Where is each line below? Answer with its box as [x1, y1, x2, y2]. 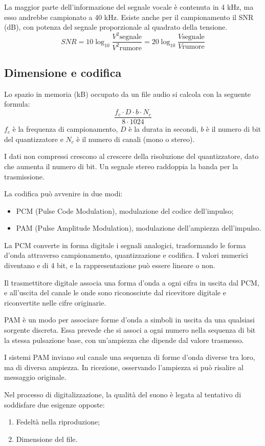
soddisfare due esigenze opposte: [4, 399, 105, 410]
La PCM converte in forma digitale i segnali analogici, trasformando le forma [4, 239, 246, 250]
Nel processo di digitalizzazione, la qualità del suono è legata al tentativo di [4, 389, 241, 400]
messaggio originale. [4, 372, 67, 382]
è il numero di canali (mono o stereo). [76, 133, 195, 144]
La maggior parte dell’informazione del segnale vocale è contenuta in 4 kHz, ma [4, 2, 254, 12]
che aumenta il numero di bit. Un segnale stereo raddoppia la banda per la [4, 160, 238, 171]
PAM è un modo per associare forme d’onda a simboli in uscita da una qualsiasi [4, 314, 255, 325]
